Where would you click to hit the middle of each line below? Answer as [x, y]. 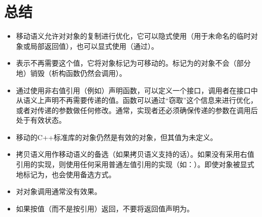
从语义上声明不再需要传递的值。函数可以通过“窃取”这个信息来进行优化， [137, 100]
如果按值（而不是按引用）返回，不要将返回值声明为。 [105, 208]
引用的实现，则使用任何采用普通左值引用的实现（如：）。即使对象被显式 [135, 164]
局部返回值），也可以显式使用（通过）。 [94, 46]
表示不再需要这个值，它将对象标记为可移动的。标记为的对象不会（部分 [133, 63]
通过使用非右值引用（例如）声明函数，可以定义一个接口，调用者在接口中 [137, 90]
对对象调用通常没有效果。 [59, 191]
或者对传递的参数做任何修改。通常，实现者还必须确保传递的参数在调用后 [137, 110]
